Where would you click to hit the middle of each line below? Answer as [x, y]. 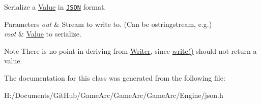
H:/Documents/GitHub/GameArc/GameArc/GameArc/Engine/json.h [114, 95]
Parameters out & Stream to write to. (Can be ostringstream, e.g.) [108, 24]
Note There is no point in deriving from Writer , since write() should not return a [130, 50]
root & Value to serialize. [43, 34]
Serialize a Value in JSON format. [55, 7]
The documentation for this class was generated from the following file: [115, 78]
